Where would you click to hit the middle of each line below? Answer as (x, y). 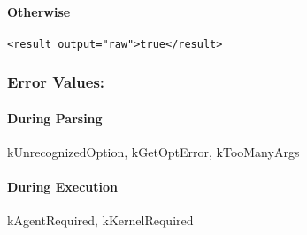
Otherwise (39, 11)
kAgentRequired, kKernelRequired (100, 220)
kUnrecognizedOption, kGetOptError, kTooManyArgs (153, 152)
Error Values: (56, 82)
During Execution (63, 187)
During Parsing (55, 117)
